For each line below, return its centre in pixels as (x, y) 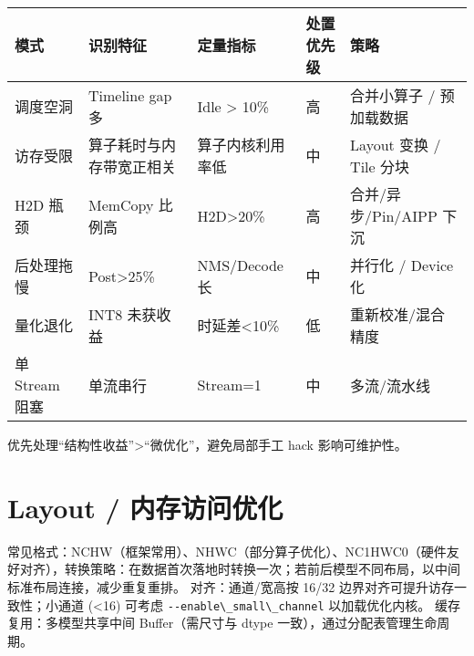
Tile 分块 (380, 167)
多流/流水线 (391, 385)
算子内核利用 (241, 145)
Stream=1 (229, 385)
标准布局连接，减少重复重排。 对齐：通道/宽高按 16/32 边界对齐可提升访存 (231, 586)
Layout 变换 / (396, 145)
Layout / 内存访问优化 (145, 507)
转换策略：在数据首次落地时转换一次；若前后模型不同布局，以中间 (262, 569)
